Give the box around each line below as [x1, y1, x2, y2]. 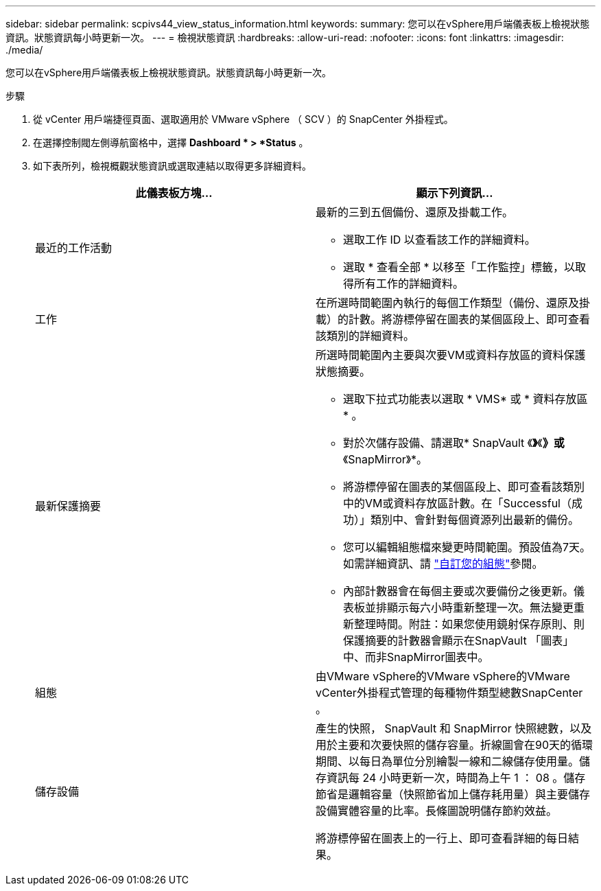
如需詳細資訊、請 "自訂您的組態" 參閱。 [343, 557, 543, 570]
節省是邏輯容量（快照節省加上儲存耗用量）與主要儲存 [316, 787, 591, 801]
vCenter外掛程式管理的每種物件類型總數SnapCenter [316, 686, 583, 699]
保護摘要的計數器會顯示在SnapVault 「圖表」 [343, 634, 574, 647]
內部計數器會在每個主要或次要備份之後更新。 [343, 584, 574, 598]
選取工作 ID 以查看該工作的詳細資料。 [343, 233, 536, 246]
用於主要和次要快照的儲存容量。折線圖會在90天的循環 [316, 738, 593, 752]
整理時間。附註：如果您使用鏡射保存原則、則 [354, 617, 585, 631]
